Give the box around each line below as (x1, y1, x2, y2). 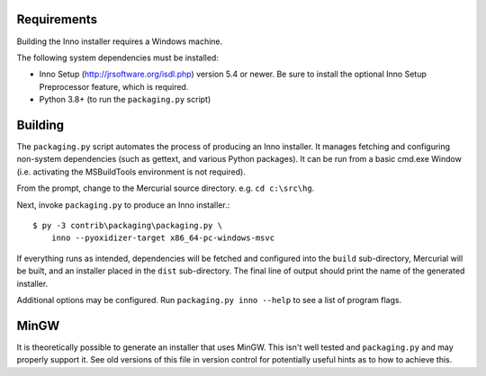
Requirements (16, 12, 98, 27)
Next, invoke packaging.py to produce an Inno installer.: (16, 199, 230, 210)
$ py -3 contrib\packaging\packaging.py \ (32, 220, 223, 230)
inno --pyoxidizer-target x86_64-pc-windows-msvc (50, 233, 274, 243)
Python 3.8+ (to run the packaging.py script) (39, 94, 211, 105)
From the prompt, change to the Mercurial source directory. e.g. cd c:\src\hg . (16, 183, 315, 193)
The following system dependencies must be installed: (16, 52, 220, 63)
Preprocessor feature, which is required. (39, 81, 189, 92)
